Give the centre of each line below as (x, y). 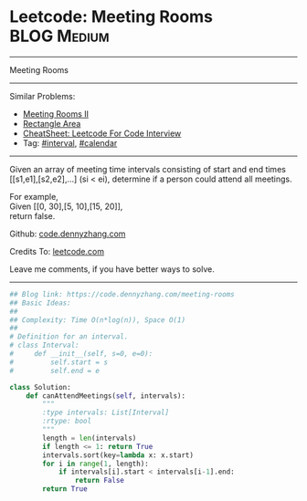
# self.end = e (55, 371)
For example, (34, 196)
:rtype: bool (67, 422)
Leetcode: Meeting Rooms (111, 17)
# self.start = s (58, 362)
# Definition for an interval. (69, 337)
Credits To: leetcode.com (57, 251)
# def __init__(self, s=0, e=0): (81, 354)
